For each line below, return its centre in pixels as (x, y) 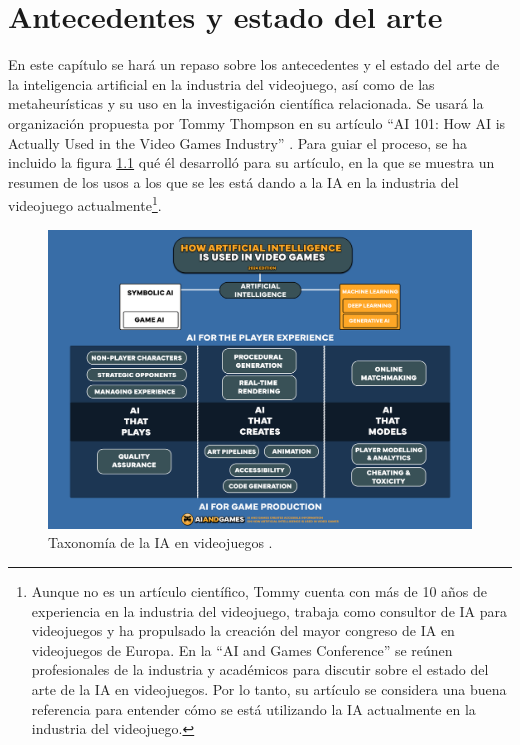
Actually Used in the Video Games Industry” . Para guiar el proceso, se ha (237, 142)
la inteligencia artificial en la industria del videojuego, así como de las (221, 83)
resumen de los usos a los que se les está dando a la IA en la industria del (233, 181)
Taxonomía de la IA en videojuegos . (160, 542)
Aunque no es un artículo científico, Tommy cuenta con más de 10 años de (259, 591)
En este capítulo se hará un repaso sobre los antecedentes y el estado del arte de (254, 64)
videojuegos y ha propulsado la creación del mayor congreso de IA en (243, 630)
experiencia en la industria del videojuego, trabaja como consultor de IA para (269, 610)
